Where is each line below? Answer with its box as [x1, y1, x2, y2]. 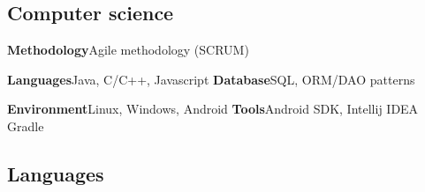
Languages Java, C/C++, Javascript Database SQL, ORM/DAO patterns [7, 70, 415, 88]
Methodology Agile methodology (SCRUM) [7, 41, 249, 59]
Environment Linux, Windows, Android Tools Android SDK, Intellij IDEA [7, 100, 419, 118]
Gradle [7, 116, 44, 135]
